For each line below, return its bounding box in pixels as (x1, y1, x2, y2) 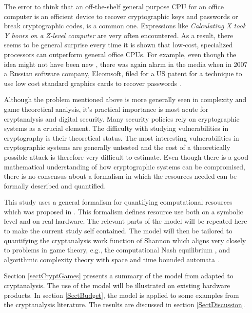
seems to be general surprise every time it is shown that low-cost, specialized (4, 40, 233, 50)
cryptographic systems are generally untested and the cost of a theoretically (4, 142, 231, 152)
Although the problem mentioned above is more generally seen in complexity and (4, 94, 247, 104)
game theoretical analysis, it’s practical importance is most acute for (4, 104, 209, 114)
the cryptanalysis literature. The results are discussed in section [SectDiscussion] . (4, 299, 246, 310)
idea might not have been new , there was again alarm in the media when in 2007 (4, 59, 248, 69)
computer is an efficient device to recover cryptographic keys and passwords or (4, 11, 238, 21)
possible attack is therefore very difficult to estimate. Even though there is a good (4, 151, 249, 162)
